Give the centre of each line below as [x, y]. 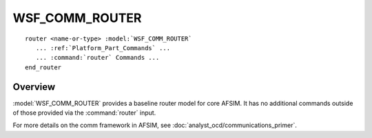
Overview [34, 87]
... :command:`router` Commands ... [97, 58]
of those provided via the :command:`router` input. [84, 113]
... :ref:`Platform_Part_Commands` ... [103, 48]
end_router [43, 67]
